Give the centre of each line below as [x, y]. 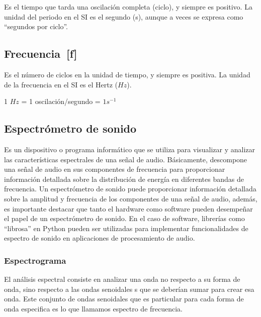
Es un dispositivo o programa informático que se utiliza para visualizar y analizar [130, 149]
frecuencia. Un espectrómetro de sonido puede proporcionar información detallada [130, 189]
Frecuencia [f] [41, 54]
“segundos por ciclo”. [36, 26]
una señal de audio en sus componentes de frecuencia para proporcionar [115, 169]
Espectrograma [35, 260]
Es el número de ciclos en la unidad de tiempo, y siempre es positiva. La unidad [127, 74]
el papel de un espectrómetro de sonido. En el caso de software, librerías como [124, 218]
